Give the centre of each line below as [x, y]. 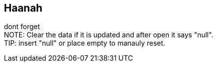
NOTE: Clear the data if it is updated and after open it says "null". [109, 35]
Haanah [23, 8]
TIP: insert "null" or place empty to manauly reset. [85, 43]
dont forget [22, 27]
